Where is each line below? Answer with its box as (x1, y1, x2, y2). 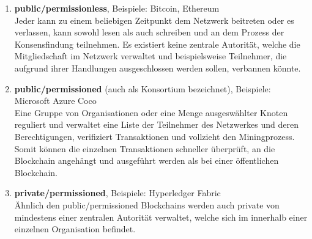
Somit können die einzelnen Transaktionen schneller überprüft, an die (14, 142, 275, 155)
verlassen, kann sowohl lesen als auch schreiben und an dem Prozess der (14, 26, 284, 39)
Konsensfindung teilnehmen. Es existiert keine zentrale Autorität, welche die (14, 37, 300, 50)
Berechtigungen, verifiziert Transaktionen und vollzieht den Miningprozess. (14, 130, 295, 142)
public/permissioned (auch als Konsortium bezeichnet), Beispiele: (14, 82, 271, 95)
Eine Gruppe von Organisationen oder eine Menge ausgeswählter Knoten (14, 106, 288, 119)
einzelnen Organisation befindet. (14, 222, 136, 235)
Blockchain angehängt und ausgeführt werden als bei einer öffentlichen (14, 154, 279, 167)
